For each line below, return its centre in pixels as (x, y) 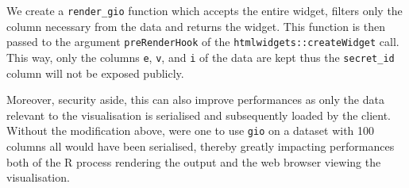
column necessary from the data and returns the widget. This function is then (196, 26)
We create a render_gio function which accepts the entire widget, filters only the (204, 10)
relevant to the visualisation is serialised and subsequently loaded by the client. (199, 115)
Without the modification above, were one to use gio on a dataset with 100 (191, 130)
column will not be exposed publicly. (95, 73)
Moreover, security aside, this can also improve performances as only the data (195, 100)
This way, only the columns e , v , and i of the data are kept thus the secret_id (201, 57)
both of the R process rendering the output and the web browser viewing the (194, 161)
